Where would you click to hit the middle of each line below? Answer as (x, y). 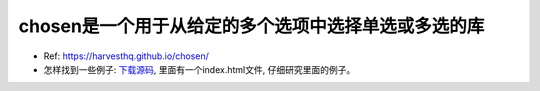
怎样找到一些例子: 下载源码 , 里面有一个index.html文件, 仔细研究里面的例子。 (199, 69)
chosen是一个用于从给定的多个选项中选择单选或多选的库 (251, 26)
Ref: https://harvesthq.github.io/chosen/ (126, 56)
